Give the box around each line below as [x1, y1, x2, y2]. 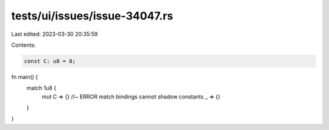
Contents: [11, 41, 36, 49]
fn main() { [11, 73, 38, 80]
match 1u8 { [26, 84, 57, 92]
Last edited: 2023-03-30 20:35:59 [11, 30, 98, 38]
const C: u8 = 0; [24, 58, 76, 64]
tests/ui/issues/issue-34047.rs [11, 9, 174, 22]
